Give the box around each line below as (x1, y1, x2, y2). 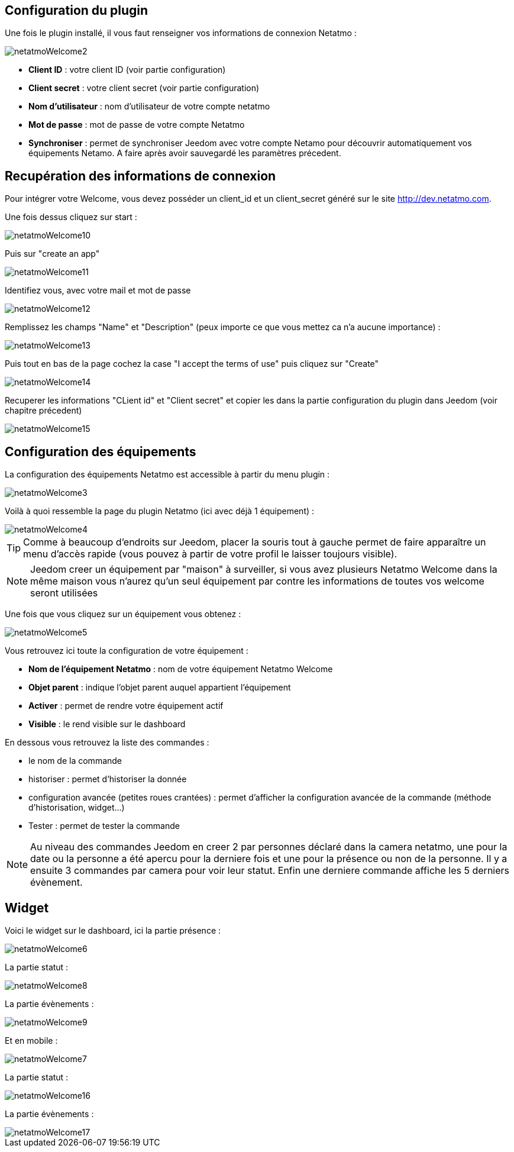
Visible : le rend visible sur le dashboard (28, 719, 186, 730)
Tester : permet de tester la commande (28, 821, 180, 831)
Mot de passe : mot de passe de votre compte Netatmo (28, 120, 245, 130)
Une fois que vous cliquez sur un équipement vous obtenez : (5, 609, 241, 619)
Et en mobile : (5, 1035, 58, 1045)
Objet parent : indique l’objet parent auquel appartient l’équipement (28, 682, 291, 693)
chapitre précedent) (5, 405, 82, 416)
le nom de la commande (28, 756, 122, 766)
